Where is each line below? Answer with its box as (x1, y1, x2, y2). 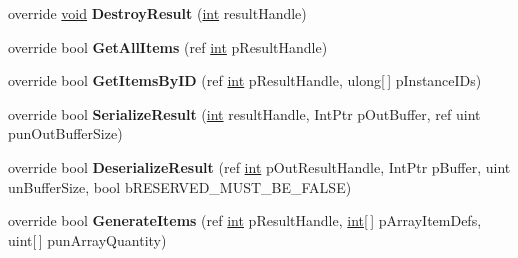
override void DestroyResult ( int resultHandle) (8, 3, 307, 23)
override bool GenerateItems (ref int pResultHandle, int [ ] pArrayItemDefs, (8, 210, 482, 231)
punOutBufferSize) (8, 123, 123, 144)
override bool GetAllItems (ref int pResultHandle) (8, 36, 328, 57)
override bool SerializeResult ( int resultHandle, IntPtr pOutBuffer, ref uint (8, 103, 481, 124)
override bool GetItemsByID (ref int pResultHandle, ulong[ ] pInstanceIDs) (8, 70, 482, 91)
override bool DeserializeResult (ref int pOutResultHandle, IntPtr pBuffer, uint (8, 156, 511, 177)
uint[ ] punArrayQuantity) (8, 229, 167, 250)
